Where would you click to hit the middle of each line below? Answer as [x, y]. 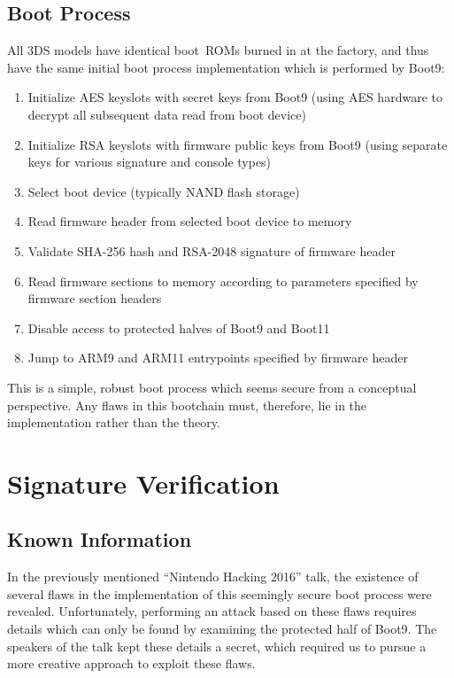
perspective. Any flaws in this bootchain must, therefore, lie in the [187, 405]
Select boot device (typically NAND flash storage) [164, 191]
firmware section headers [95, 298]
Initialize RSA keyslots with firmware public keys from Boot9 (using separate [238, 144]
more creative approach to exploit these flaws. [131, 663]
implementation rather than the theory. [114, 422]
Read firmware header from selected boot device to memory [190, 221]
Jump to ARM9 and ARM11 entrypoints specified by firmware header [218, 358]
